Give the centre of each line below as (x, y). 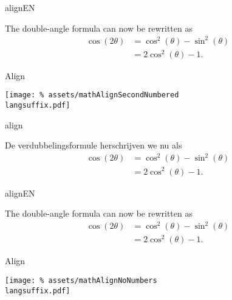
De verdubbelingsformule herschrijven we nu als (94, 145)
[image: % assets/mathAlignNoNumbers (81, 280)
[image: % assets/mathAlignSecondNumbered (92, 95)
